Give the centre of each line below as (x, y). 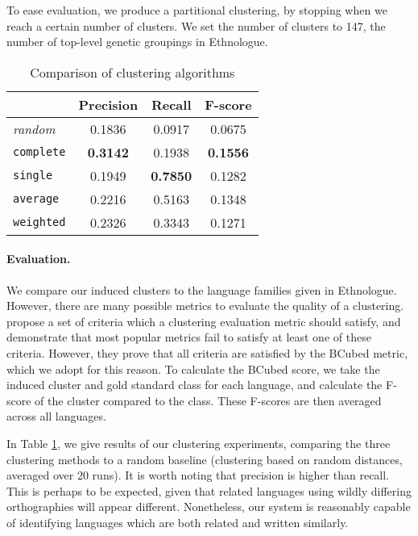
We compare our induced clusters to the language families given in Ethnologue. (202, 289)
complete (39, 152)
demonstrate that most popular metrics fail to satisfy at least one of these (189, 337)
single (33, 176)
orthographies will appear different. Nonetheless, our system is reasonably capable (209, 507)
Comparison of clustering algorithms (132, 72)
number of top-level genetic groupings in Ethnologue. (137, 42)
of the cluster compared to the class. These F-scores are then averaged (208, 400)
